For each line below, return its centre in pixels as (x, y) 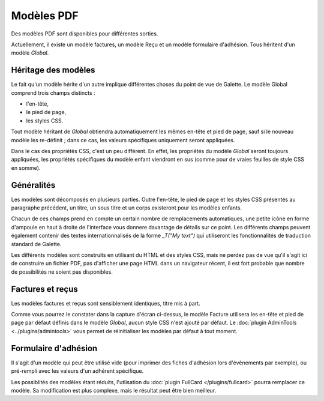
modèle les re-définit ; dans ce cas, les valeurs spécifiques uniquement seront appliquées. (123, 140)
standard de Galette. (36, 244)
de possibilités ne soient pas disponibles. (62, 272)
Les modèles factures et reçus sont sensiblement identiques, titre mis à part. (106, 303)
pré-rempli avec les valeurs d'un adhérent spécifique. (77, 371)
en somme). (26, 167)
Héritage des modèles (53, 70)
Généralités (33, 185)
